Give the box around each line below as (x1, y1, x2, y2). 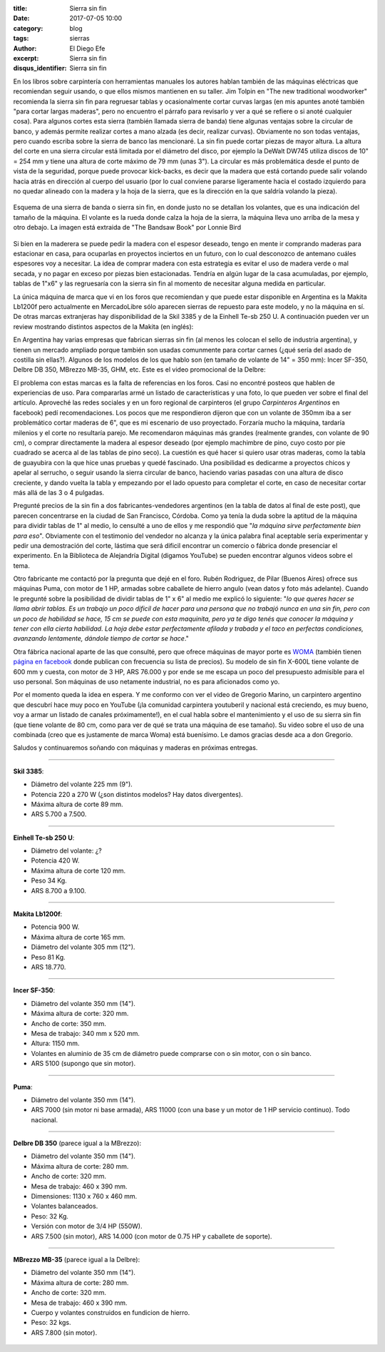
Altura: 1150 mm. (31, 1039, 80, 1048)
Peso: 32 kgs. (31, 1318, 71, 1327)
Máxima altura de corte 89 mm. (31, 800, 123, 808)
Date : (13, 14, 30, 23)
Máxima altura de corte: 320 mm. (31, 1010, 129, 1018)
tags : (13, 34, 29, 43)
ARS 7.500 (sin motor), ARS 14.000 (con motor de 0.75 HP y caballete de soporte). (31, 1231, 272, 1241)
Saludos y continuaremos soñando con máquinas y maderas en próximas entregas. (13, 743, 258, 752)
